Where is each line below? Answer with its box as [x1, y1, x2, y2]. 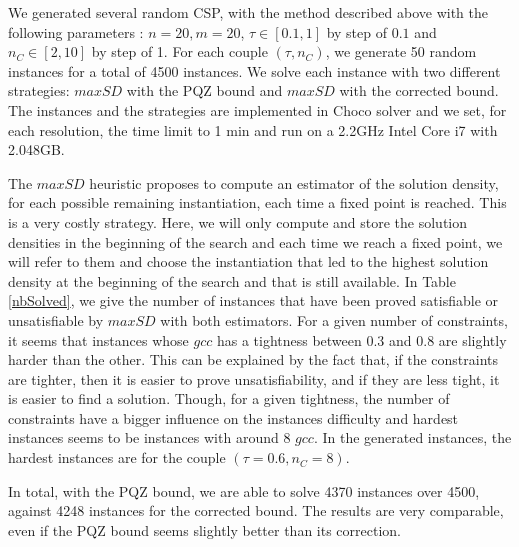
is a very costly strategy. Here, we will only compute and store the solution [8, 211, 468, 232]
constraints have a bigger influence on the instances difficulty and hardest [8, 407, 459, 428]
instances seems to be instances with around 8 [8, 427, 291, 448]
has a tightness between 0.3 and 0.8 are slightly [216, 329, 507, 350]
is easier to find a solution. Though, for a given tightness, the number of [8, 388, 450, 409]
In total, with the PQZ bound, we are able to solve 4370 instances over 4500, [8, 480, 480, 501]
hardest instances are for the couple [8, 447, 226, 468]
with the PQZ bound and [126, 80, 283, 101]
